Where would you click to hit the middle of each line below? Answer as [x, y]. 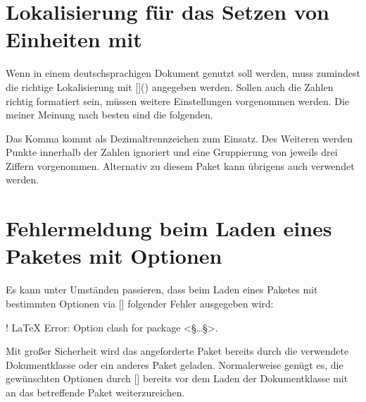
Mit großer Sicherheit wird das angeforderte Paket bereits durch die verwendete [177, 351]
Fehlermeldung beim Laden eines [169, 228]
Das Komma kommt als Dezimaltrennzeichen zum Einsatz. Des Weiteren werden [179, 138]
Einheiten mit [74, 39]
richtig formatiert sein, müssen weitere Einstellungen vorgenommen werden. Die [178, 100]
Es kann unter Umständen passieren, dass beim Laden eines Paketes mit [162, 290]
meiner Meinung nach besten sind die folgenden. [109, 115]
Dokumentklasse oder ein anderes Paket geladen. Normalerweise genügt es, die [175, 364]
